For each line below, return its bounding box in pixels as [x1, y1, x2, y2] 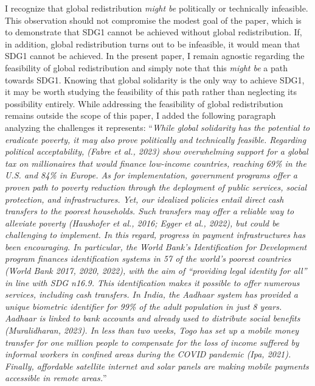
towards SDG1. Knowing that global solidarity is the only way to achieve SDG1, [5, 73, 305, 86]
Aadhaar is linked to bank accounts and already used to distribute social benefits [5, 312, 300, 325]
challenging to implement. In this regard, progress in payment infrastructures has [5, 228, 306, 241]
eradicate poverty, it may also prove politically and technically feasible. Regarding [5, 133, 306, 146]
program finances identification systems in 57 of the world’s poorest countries [5, 252, 291, 265]
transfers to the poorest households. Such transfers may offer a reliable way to [5, 205, 294, 217]
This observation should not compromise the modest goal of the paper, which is [5, 13, 302, 26]
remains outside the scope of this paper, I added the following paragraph [5, 109, 276, 122]
